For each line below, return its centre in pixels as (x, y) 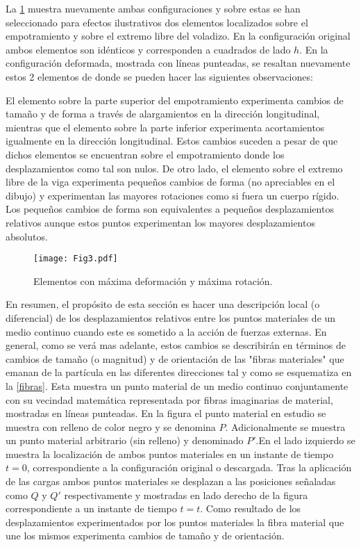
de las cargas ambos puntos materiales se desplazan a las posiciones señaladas (171, 481)
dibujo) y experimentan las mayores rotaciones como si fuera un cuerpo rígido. (173, 195)
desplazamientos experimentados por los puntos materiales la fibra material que (175, 522)
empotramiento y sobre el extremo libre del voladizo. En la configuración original (178, 36)
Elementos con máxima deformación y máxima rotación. (153, 280)
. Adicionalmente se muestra (285, 426)
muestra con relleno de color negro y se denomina (111, 426)
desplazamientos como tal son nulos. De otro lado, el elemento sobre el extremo (174, 168)
